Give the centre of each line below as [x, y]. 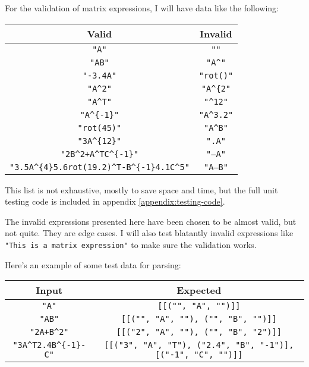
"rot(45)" [100, 128]
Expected [199, 290]
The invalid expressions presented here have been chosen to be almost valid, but [151, 221]
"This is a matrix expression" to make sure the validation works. [131, 244]
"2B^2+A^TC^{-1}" [99, 154]
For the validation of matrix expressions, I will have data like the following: [142, 8]
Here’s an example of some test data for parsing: [93, 264]
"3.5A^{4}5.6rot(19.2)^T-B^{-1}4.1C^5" [100, 167]
